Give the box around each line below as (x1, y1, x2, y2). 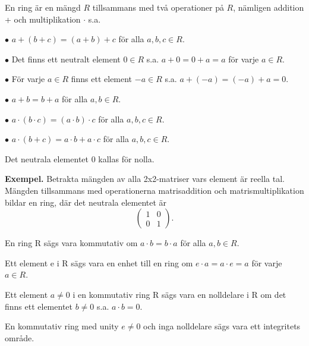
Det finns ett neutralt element (11, 52, 121, 65)
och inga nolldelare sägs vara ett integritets (143, 320, 301, 332)
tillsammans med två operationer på (92, 1, 224, 13)
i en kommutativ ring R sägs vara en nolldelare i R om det (72, 288, 286, 300)
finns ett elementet (5, 300, 73, 312)
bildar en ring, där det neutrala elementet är (5, 196, 167, 208)
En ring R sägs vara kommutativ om (5, 237, 138, 249)
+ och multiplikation (5, 12, 81, 25)
